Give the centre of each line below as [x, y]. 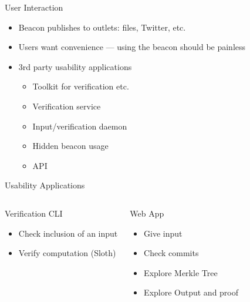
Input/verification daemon [80, 126]
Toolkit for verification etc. [81, 86]
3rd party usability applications [75, 66]
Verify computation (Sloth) [67, 253]
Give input [163, 233]
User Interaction [34, 7]
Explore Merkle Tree [181, 272]
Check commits [171, 253]
